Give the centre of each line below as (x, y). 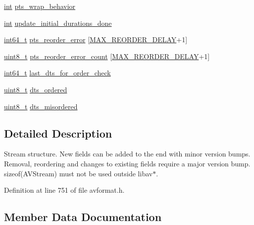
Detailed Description (58, 133)
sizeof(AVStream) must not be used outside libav (78, 173)
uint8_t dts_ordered (36, 89)
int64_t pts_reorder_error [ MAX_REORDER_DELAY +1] (96, 39)
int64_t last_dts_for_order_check (57, 73)
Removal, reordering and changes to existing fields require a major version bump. (127, 163)
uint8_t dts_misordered (41, 106)
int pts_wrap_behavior (40, 6)
